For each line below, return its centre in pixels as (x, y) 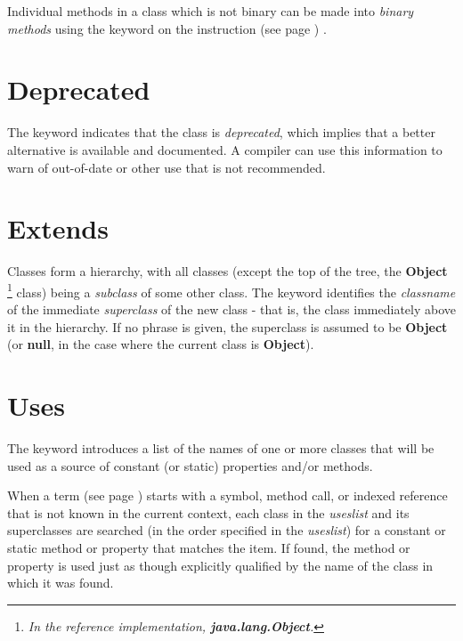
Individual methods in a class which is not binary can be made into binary (211, 11)
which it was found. (61, 583)
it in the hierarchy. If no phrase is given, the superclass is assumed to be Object (227, 326)
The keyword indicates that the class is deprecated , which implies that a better (221, 132)
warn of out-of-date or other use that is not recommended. (167, 167)
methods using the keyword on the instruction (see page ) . (167, 28)
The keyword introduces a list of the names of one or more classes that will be (221, 447)
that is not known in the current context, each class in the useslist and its (208, 512)
